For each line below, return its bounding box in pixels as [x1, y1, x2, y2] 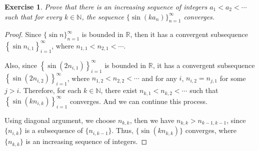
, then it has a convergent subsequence [130, 29, 248, 39]
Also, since [4, 59, 37, 70]
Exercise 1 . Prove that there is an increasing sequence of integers [4, 1, 207, 11]
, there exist [100, 85, 137, 95]
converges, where [185, 125, 237, 135]
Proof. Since [4, 29, 41, 39]
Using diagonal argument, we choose [4, 114, 116, 125]
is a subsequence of [24, 125, 83, 135]
